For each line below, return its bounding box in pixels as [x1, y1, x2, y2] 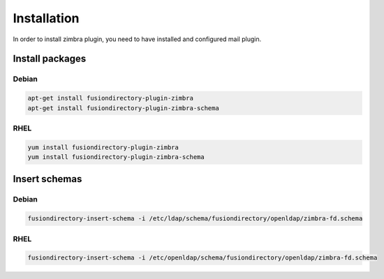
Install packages [13, 53, 87, 65]
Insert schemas [13, 173, 82, 185]
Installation [13, 10, 80, 26]
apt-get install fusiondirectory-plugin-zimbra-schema [27, 104, 219, 112]
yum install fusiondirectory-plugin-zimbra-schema [27, 153, 205, 161]
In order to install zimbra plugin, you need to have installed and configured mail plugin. [13, 35, 262, 43]
